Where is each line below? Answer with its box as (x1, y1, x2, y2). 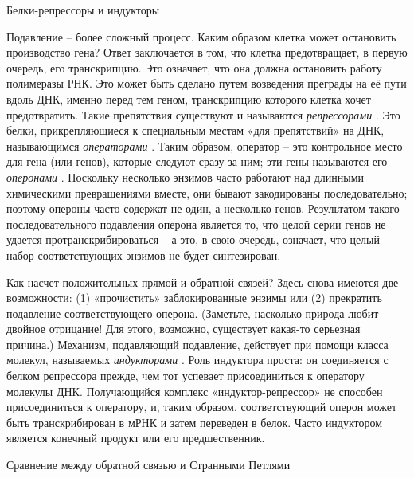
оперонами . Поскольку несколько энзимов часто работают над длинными (6, 168, 365, 185)
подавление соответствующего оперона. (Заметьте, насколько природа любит (6, 304, 379, 321)
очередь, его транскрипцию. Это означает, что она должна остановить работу (6, 59, 382, 76)
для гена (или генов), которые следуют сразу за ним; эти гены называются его (6, 153, 388, 170)
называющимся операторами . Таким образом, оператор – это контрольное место (6, 137, 403, 154)
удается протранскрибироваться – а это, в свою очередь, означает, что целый (6, 231, 380, 248)
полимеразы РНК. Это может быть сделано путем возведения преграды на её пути (6, 75, 407, 92)
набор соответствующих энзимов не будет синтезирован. (6, 246, 281, 263)
